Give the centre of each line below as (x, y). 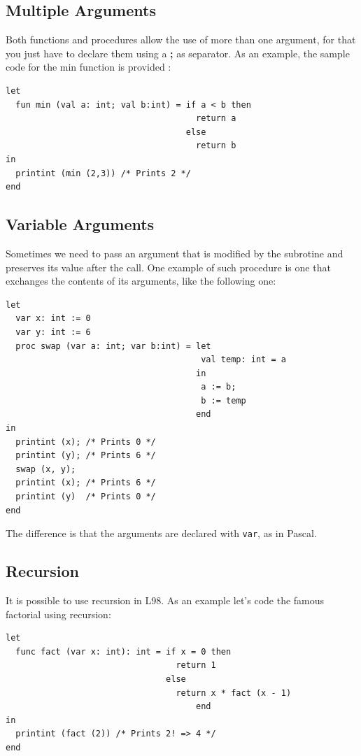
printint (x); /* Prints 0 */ (86, 442)
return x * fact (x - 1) (234, 693)
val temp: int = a (243, 360)
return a (216, 119)
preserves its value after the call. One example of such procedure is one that (168, 267)
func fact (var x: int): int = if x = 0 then (123, 651)
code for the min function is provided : (89, 67)
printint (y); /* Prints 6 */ (86, 456)
